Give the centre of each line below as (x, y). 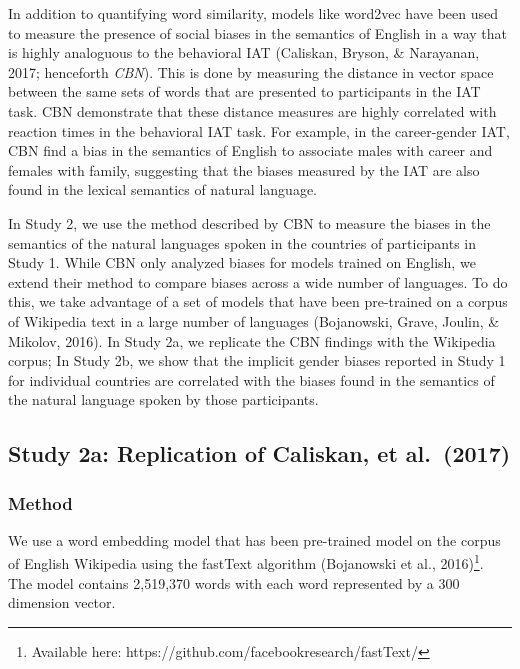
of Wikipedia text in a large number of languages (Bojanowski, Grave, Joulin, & (254, 320)
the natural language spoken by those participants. (163, 399)
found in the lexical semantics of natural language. (162, 189)
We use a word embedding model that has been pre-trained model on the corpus (254, 539)
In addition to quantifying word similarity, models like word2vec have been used (253, 13)
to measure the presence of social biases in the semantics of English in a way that (257, 32)
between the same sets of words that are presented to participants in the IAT (244, 91)
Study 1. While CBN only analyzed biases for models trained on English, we (242, 262)
